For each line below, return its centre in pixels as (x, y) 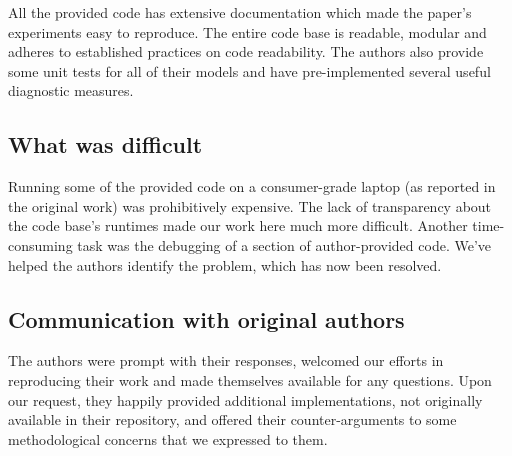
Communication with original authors (206, 318)
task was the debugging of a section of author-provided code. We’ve (284, 244)
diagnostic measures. (71, 90)
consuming (40, 244)
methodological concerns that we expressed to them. (168, 438)
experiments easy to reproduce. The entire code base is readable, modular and (247, 31)
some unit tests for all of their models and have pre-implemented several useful (249, 70)
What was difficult (105, 144)
